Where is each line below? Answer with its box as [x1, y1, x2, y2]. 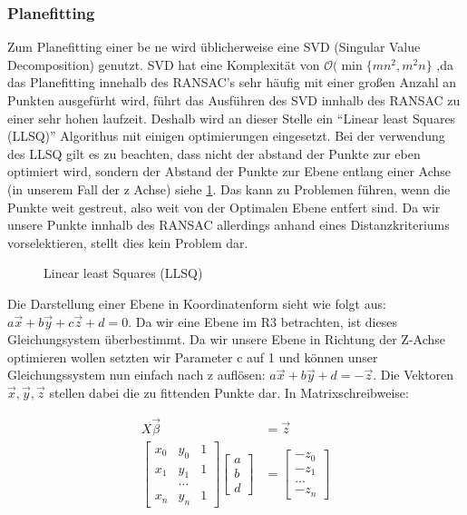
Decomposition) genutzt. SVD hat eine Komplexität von [7, 54, 320, 74]
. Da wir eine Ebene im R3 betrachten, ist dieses [128, 312, 397, 331]
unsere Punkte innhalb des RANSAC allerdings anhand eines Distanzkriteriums [7, 215, 450, 234]
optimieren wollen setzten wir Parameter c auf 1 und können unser [7, 347, 378, 366]
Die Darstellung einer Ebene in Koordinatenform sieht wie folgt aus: [7, 293, 386, 312]
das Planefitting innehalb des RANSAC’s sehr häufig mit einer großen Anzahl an [7, 73, 457, 92]
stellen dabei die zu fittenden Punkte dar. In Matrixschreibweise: [49, 382, 409, 401]
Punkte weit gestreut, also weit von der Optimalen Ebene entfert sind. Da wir [7, 197, 441, 216]
